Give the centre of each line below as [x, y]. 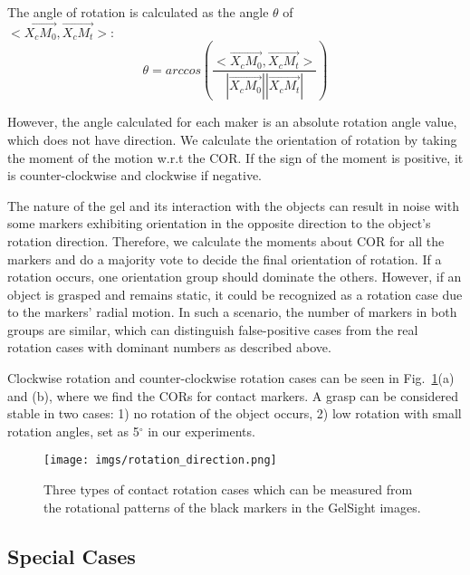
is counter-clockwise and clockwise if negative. [135, 175]
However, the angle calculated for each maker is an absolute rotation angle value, [232, 122]
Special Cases [72, 556]
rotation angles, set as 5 [73, 431]
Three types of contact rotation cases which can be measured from [228, 489]
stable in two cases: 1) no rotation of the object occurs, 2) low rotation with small [235, 413]
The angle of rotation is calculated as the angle [138, 12]
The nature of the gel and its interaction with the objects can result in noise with [233, 205]
